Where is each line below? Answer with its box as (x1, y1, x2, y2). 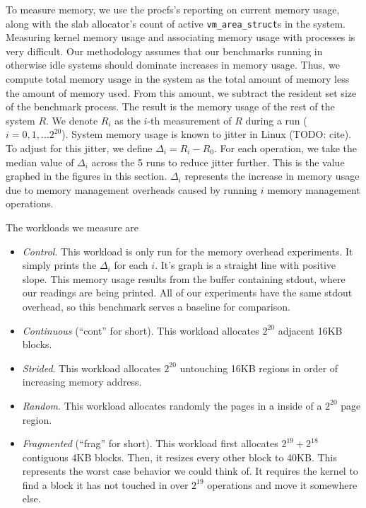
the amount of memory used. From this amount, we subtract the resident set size (6, 85, 357, 100)
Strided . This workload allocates (22, 360, 161, 375)
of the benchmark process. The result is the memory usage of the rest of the (6, 99, 335, 114)
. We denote (46, 112, 98, 127)
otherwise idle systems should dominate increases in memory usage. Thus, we (6, 57, 340, 72)
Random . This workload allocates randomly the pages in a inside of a (22, 398, 322, 412)
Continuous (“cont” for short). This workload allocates (22, 323, 259, 337)
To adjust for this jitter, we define (6, 141, 153, 155)
